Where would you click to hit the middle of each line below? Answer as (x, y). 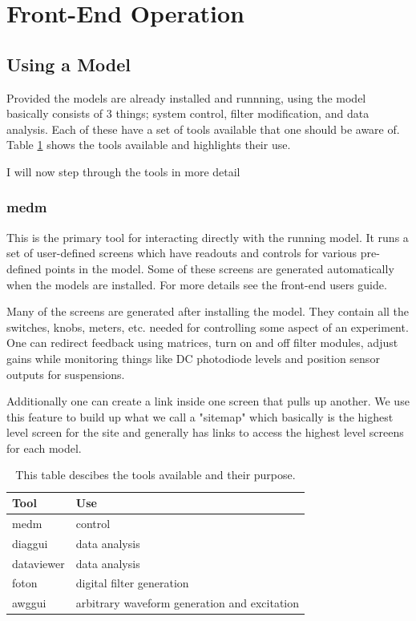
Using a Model (69, 64)
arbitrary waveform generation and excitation (188, 603)
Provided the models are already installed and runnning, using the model (186, 97)
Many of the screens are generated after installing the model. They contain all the (208, 311)
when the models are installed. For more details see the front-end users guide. (197, 284)
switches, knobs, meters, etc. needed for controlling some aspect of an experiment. (208, 327)
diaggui (30, 543)
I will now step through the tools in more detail (123, 171)
